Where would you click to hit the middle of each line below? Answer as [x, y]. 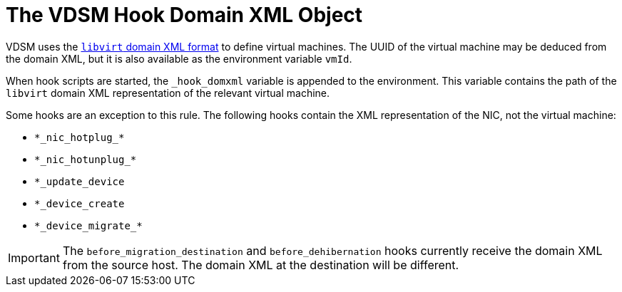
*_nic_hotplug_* [80, 137]
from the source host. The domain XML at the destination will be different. [261, 265]
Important [34, 257]
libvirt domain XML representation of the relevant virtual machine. [168, 93]
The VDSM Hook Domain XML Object [184, 15]
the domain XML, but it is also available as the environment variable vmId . [179, 58]
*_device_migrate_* [88, 225]
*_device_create [80, 203]
